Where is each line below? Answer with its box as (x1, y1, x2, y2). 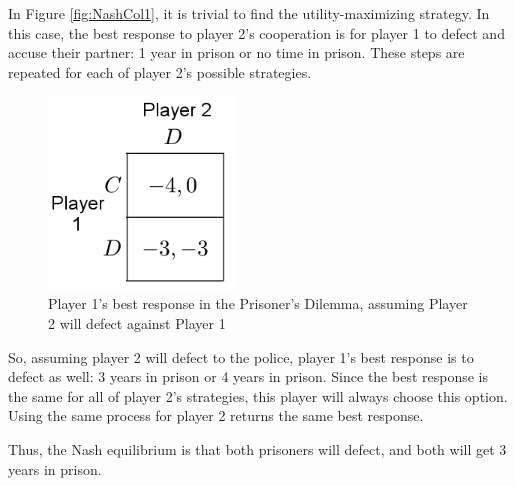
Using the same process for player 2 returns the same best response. (8, 405, 424, 426)
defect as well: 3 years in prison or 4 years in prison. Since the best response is (8, 366, 488, 387)
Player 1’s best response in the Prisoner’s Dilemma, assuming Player (48, 293, 468, 314)
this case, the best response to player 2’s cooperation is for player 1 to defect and (8, 22, 505, 43)
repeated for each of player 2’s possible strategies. (8, 61, 312, 82)
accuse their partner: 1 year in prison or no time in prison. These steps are (8, 42, 465, 63)
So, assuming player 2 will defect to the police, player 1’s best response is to (8, 346, 474, 367)
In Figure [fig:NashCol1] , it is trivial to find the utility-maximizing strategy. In (8, 3, 490, 23)
